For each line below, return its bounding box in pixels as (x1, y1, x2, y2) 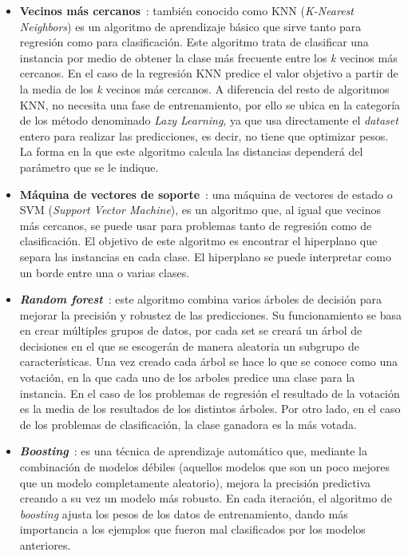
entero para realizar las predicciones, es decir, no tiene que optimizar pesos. (19, 127, 389, 144)
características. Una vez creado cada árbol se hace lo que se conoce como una (19, 353, 398, 370)
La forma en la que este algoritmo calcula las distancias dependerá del (19, 143, 363, 160)
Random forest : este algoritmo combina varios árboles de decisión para (19, 291, 382, 308)
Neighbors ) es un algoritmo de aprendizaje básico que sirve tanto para (19, 18, 362, 34)
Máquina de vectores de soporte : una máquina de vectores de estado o (19, 185, 393, 202)
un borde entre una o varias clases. (19, 264, 190, 280)
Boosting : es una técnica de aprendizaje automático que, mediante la (19, 443, 367, 459)
